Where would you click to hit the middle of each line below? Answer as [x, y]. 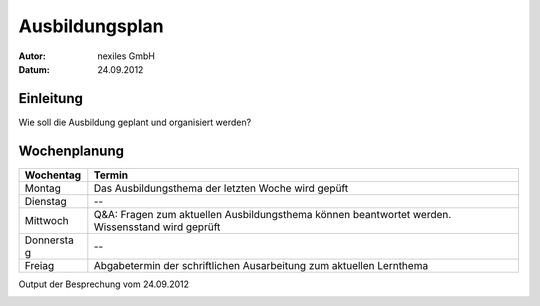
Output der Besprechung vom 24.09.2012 [104, 284]
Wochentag [53, 175]
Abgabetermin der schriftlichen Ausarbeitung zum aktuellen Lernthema [261, 265]
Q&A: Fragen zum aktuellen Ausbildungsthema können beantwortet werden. [272, 214]
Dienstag [45, 201]
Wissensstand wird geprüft [157, 227]
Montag [43, 188]
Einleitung [51, 98]
